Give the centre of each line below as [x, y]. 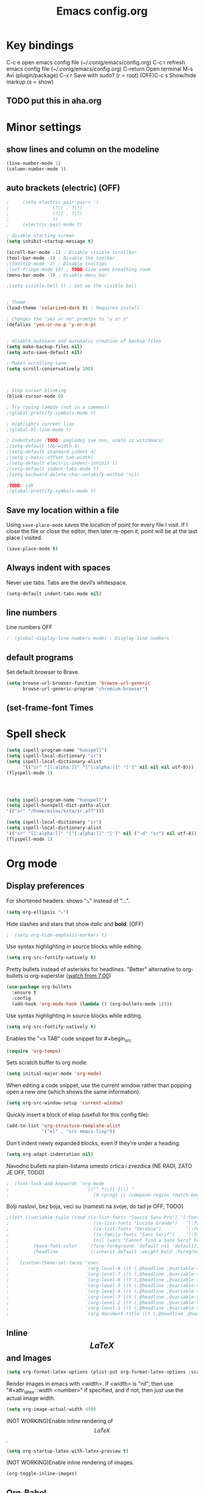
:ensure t [24, 993]
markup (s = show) [30, 82]
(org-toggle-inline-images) [42, 1474]
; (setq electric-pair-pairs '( [53, 202]
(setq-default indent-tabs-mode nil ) [54, 594]
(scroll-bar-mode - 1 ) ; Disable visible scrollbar [72, 253]
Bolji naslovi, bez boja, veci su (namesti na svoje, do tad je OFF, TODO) [95, 1206]
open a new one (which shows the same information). [73, 1092]
